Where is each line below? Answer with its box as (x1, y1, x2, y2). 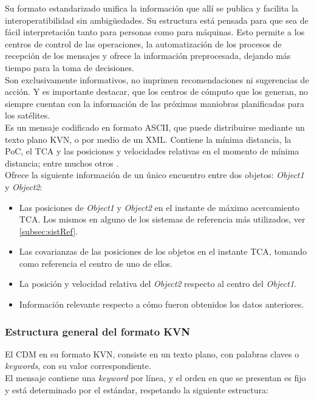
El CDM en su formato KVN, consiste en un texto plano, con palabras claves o (5, 347, 299, 360)
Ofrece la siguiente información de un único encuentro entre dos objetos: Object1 (5, 168, 304, 181)
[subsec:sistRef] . (19, 224, 78, 237)
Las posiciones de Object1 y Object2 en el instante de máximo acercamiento (19, 201, 300, 213)
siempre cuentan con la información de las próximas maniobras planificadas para (5, 97, 304, 109)
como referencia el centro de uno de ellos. (19, 257, 172, 269)
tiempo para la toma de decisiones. (5, 61, 134, 74)
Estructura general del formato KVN (5, 323, 191, 339)
